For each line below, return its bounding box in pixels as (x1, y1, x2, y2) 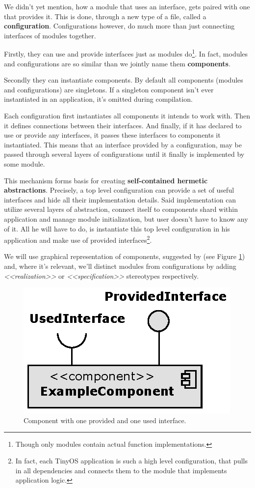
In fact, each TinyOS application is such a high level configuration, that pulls (15, 455, 248, 465)
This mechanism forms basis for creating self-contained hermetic (4, 175, 208, 185)
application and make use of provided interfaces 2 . (4, 233, 152, 245)
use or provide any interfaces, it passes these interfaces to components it (4, 130, 221, 140)
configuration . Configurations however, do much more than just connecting (4, 21, 235, 31)
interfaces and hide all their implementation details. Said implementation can (4, 194, 236, 204)
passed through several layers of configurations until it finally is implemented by (4, 149, 245, 159)
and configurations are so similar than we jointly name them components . (4, 58, 230, 68)
